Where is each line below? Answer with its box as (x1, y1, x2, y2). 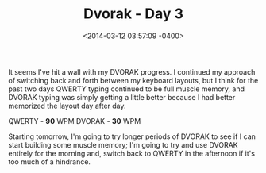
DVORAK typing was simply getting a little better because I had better (8, 92, 236, 102)
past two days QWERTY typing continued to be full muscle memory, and (8, 84, 245, 94)
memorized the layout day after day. (8, 101, 126, 110)
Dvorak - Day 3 (83, 5, 184, 23)
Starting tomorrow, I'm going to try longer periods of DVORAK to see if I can (8, 132, 256, 141)
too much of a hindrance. (8, 156, 91, 167)
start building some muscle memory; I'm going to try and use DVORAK (8, 140, 238, 149)
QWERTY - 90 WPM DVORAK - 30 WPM (8, 116, 141, 125)
